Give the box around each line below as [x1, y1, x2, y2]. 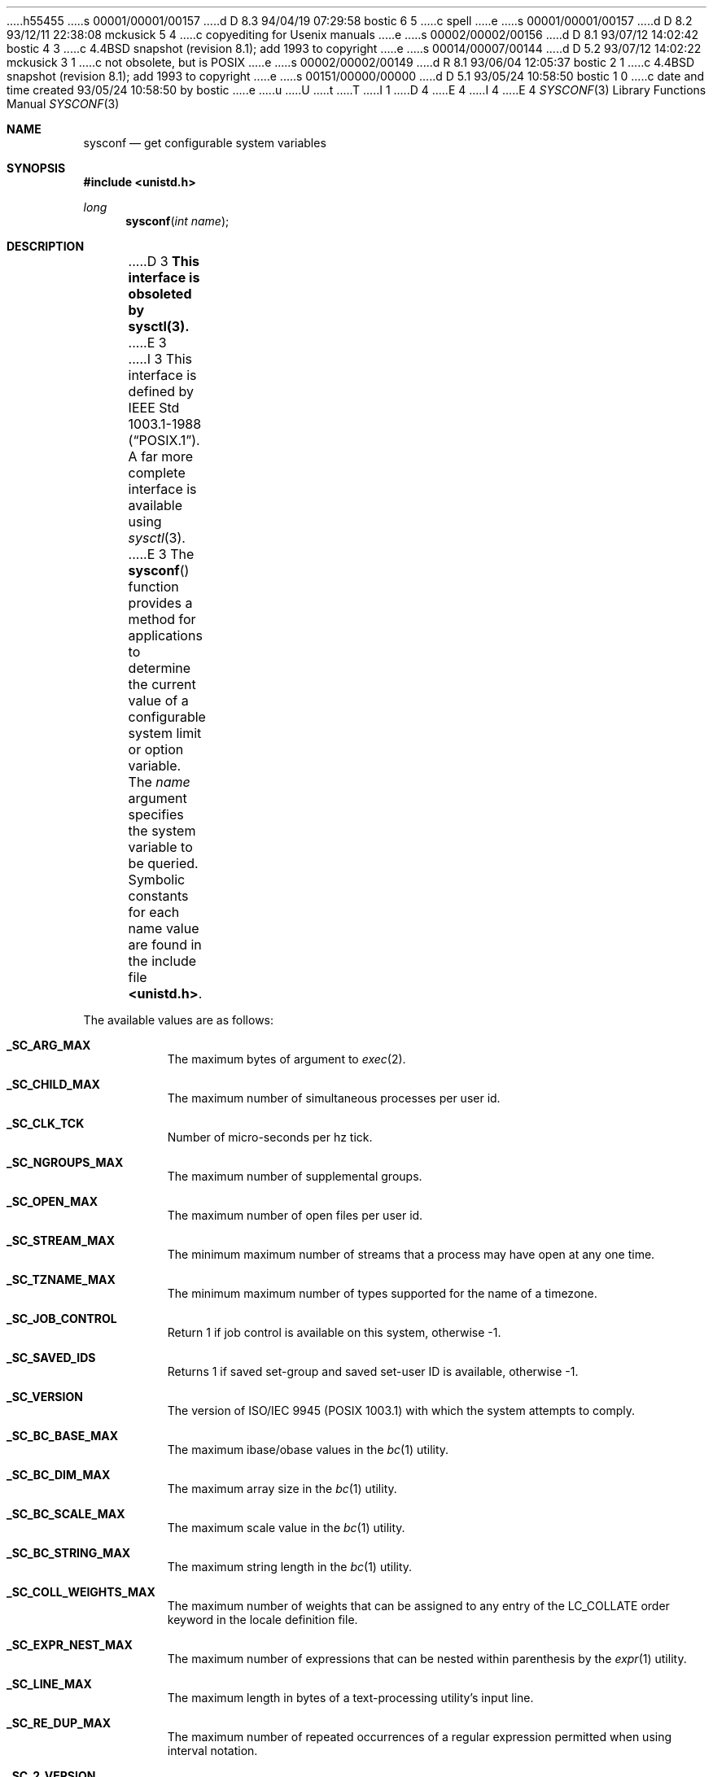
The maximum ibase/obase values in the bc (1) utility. [167, 1443, 449, 1456]
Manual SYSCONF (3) [7, 97, 120, 111]
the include [128, 953, 197, 969]
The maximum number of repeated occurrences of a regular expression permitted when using [167, 1730, 672, 1744]
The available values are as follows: [83, 1013, 274, 1027]
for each [128, 904, 180, 920]
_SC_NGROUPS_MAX [7, 1155, 124, 1169]
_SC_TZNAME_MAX [7, 1273, 116, 1286]
